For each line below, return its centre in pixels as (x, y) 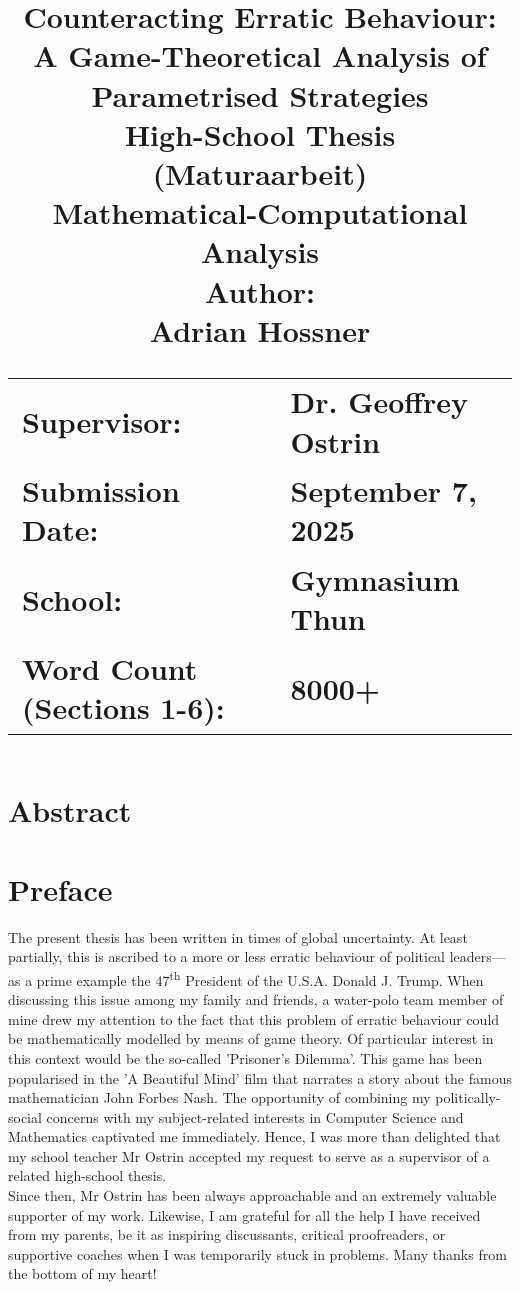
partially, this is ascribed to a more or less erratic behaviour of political (227, 956)
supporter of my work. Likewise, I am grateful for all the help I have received (244, 1214)
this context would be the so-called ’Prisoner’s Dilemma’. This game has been (245, 1057)
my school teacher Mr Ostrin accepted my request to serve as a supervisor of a (249, 1155)
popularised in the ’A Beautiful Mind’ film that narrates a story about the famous (260, 1077)
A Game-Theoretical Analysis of (260, 55)
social (25, 1116)
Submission (101, 490)
